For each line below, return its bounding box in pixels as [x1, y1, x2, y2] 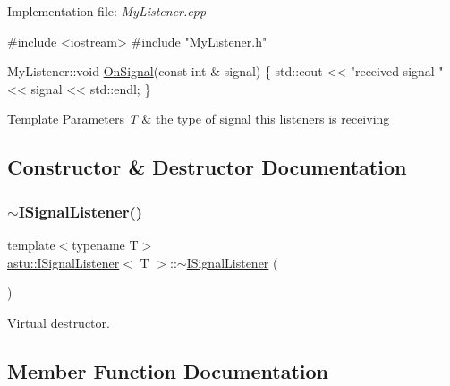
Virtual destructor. [7, 313, 110, 331]
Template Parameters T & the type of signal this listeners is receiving [7, 109, 390, 128]
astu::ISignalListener [7, 253, 120, 271]
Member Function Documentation [7, 356, 329, 384]
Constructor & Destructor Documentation [7, 153, 407, 181]
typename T [72, 235, 139, 253]
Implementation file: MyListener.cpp [7, 2, 207, 20]
